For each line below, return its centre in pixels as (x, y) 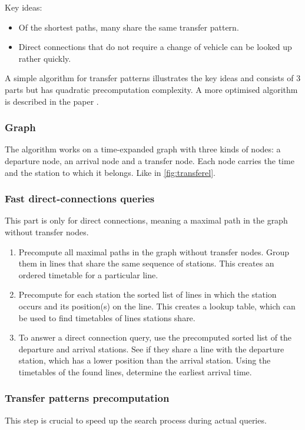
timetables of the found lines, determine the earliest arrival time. (135, 371)
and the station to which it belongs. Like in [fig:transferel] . (110, 172)
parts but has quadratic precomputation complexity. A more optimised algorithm (151, 89)
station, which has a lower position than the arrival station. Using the (145, 360)
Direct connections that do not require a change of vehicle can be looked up (155, 47)
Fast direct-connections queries (80, 199)
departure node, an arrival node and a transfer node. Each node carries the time (150, 160)
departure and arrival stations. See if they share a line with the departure (151, 349)
